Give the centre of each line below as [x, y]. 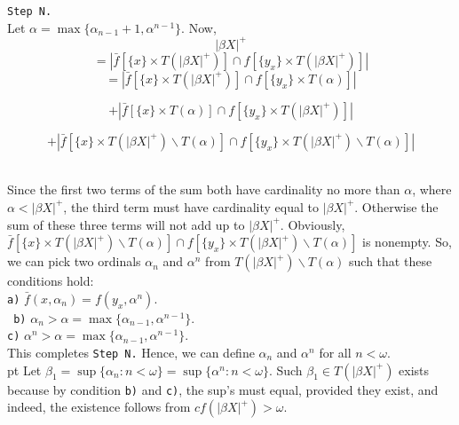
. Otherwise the [396, 206]
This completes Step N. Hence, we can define [131, 353]
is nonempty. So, [407, 242]
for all [335, 353]
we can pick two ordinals [74, 261]
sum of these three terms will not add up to [126, 224]
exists [414, 370]
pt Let [24, 370]
